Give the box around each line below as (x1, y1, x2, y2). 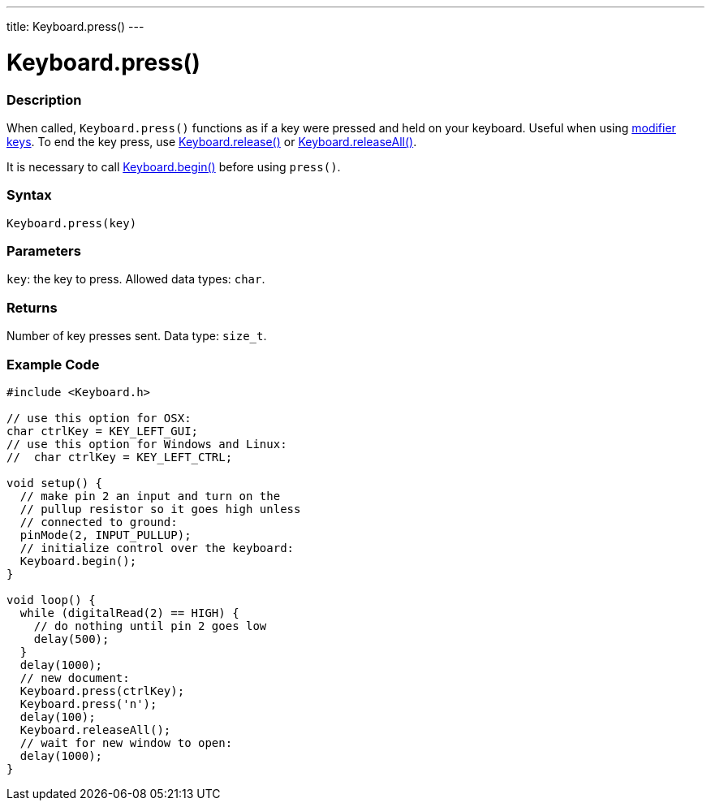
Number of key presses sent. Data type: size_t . (6, 329, 267, 343)
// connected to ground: (19, 515, 178, 529)
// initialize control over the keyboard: (19, 541, 295, 555)
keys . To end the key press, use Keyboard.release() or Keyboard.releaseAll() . (6, 134, 417, 149)
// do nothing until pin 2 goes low (33, 619, 267, 632)
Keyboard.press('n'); (19, 697, 157, 710)
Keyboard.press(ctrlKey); (19, 684, 185, 697)
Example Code (6, 356, 100, 373)
